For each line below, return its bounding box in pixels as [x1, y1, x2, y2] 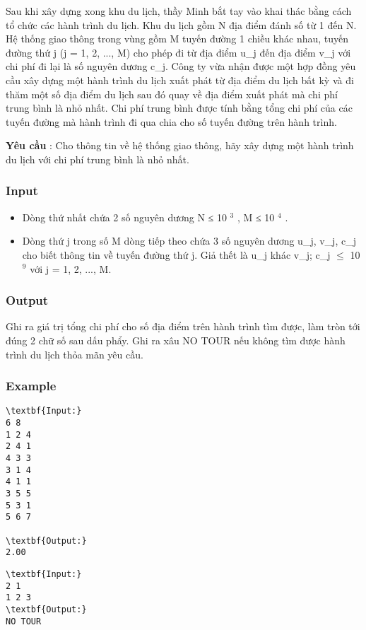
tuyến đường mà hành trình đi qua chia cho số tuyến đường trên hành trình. [6, 114, 337, 129]
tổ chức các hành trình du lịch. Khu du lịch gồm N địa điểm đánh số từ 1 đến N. [6, 17, 357, 32]
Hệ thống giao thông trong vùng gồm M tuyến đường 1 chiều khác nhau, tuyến [6, 31, 349, 46]
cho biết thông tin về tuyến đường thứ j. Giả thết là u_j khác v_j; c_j [22, 247, 331, 262]
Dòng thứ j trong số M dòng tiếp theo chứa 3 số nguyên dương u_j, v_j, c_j [22, 233, 356, 248]
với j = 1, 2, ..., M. [30, 261, 112, 276]
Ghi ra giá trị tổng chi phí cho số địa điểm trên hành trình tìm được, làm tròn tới [6, 319, 360, 334]
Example [6, 377, 57, 395]
